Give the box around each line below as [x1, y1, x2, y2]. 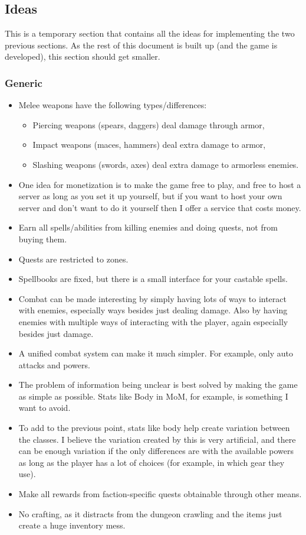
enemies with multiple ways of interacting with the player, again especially [18, 315, 288, 328]
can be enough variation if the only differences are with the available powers [18, 445, 294, 457]
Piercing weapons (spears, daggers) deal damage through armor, [32, 118, 265, 131]
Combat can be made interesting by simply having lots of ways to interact [18, 292, 287, 304]
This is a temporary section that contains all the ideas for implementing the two [5, 27, 295, 40]
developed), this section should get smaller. [5, 50, 160, 63]
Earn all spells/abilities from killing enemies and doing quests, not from [18, 221, 278, 234]
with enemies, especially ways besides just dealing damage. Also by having [18, 304, 288, 316]
